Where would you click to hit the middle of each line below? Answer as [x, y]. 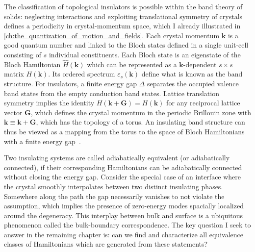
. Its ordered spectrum [82, 74]
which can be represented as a [132, 64]
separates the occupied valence [193, 83]
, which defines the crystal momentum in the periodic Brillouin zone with [141, 112]
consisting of [23, 54]
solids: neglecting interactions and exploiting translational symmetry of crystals [123, 16]
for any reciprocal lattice [203, 103]
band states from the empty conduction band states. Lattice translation [112, 93]
